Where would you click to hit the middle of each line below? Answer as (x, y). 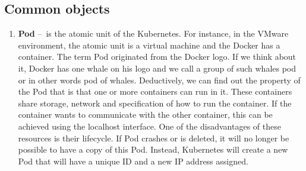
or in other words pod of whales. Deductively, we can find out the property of (159, 80)
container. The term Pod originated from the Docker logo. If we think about (157, 57)
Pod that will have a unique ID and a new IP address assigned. (133, 161)
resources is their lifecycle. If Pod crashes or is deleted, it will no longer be (154, 138)
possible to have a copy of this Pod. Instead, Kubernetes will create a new (153, 149)
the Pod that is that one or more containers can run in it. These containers (155, 91)
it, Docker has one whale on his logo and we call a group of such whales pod (157, 68)
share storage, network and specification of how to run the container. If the (155, 103)
